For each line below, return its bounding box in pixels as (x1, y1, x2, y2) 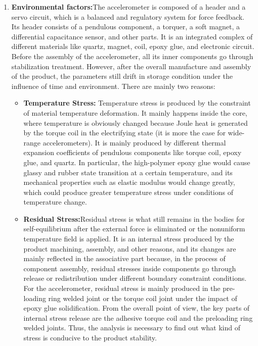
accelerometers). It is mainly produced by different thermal (42, 137, 226, 147)
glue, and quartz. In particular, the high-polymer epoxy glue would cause (23, 157, 250, 167)
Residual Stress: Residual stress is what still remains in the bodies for (23, 213, 245, 224)
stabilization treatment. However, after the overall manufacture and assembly (11, 61, 251, 71)
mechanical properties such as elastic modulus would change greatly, (23, 177, 235, 187)
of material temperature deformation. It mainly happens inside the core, (23, 107, 247, 118)
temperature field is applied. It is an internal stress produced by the (23, 233, 234, 244)
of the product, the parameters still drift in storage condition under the (11, 71, 233, 81)
